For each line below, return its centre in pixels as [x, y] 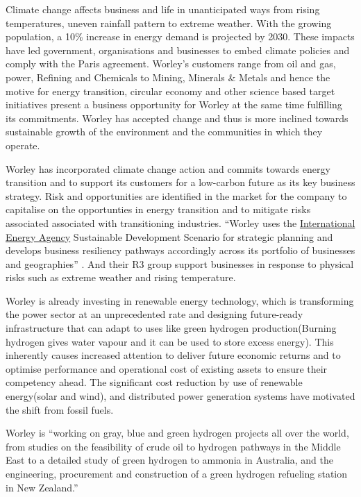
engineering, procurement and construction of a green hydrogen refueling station [177, 473]
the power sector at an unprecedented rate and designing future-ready [154, 314]
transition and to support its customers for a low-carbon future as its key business [180, 182]
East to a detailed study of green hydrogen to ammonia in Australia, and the [169, 460]
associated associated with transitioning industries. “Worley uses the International [180, 222]
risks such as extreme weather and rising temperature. [121, 277]
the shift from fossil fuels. [60, 409]
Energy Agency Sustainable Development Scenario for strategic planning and [169, 236]
